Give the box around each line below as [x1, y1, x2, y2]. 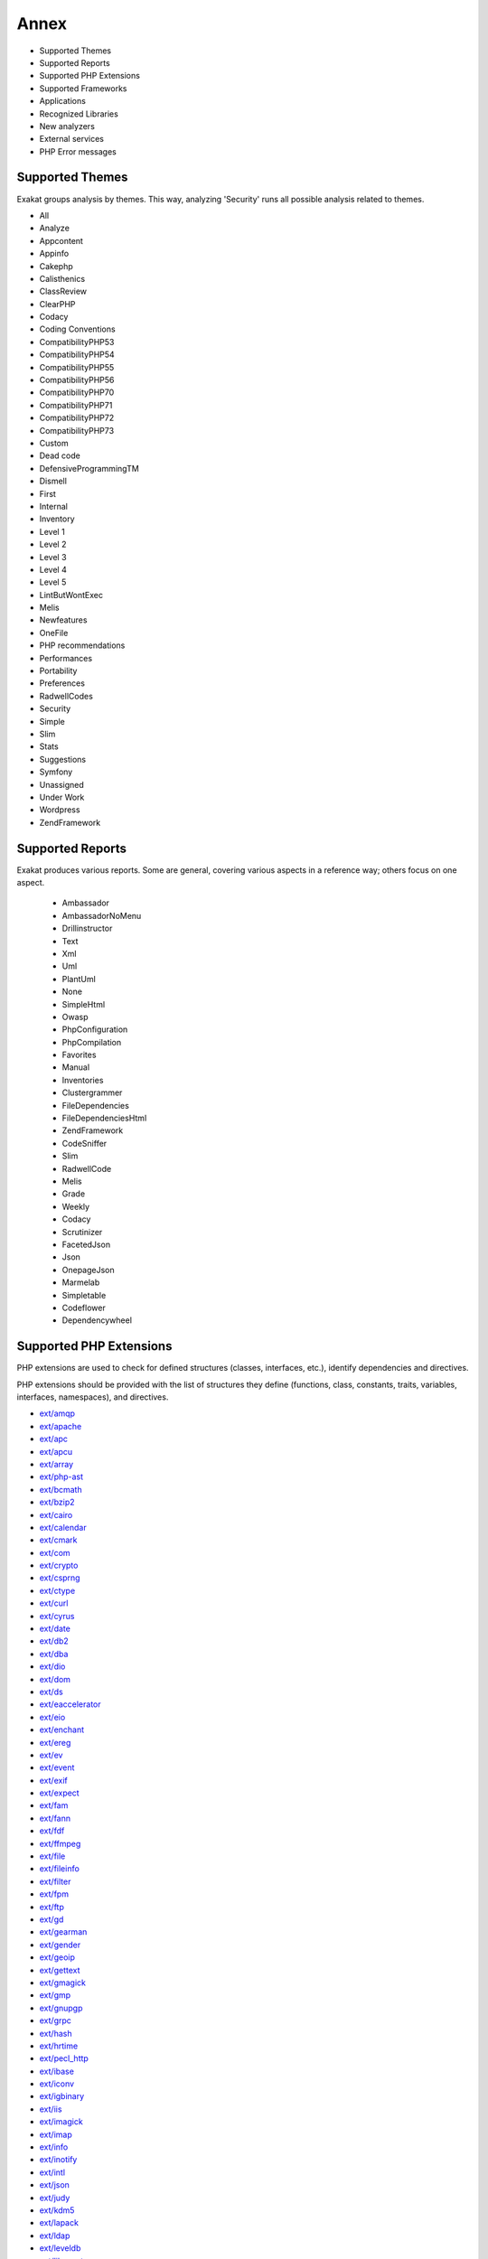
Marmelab [61, 1277, 100, 1288]
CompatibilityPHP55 [39, 361, 115, 372]
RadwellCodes [39, 690, 94, 701]
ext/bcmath [39, 1484, 82, 1495]
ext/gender [39, 1939, 81, 1950]
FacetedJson [61, 1239, 111, 1250]
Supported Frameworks [39, 82, 127, 94]
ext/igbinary [39, 2091, 85, 2102]
